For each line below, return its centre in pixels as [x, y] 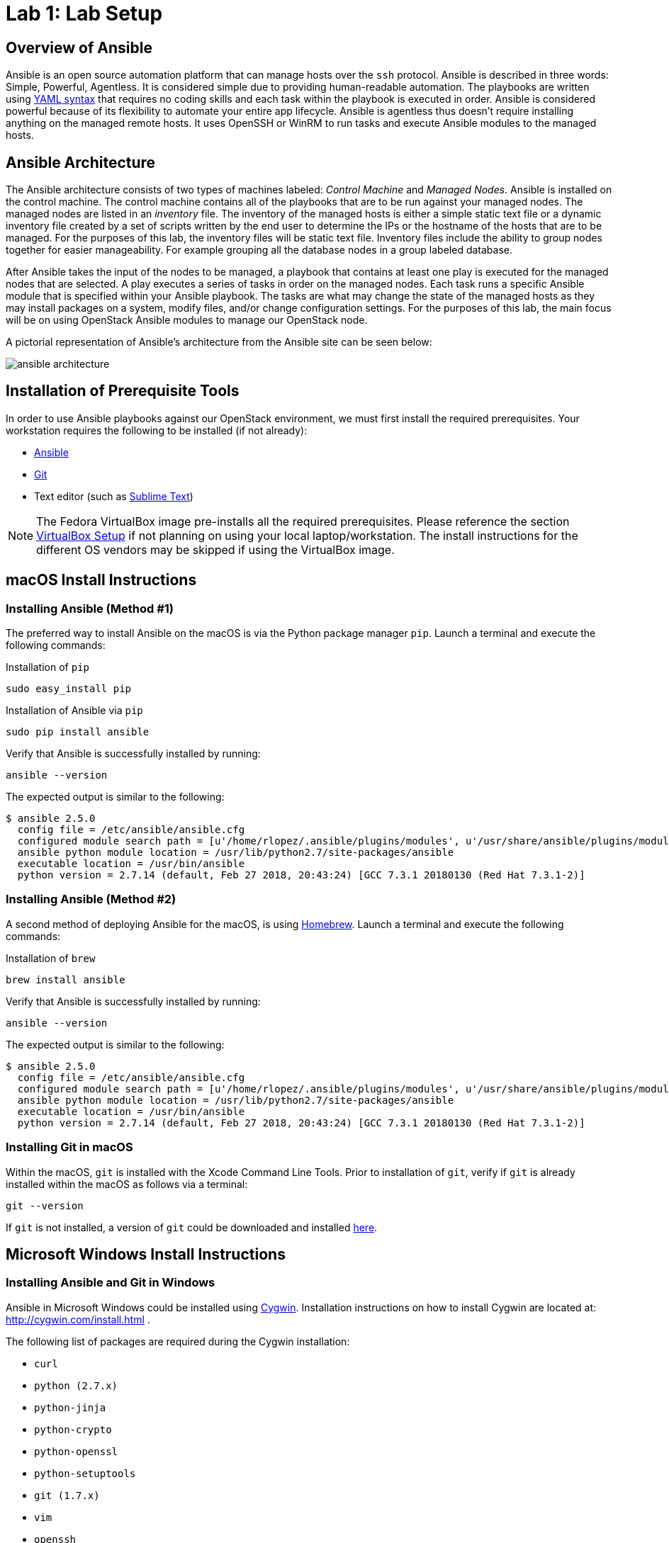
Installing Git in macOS [69, 1147]
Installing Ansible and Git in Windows [111, 1283]
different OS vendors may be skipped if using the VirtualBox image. [215, 549]
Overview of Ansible [79, 47]
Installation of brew [51, 958]
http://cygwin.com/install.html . [78, 1319]
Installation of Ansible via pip [74, 711]
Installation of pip [47, 667]
